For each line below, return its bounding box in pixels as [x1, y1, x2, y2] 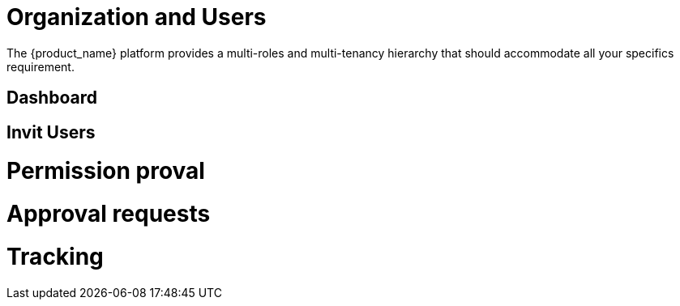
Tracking [6, 242, 104, 270]
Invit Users [6, 121, 96, 142]
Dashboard [6, 87, 97, 108]
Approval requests [6, 200, 211, 228]
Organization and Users [6, 3, 267, 31]
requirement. [6, 59, 75, 74]
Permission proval [6, 157, 205, 185]
